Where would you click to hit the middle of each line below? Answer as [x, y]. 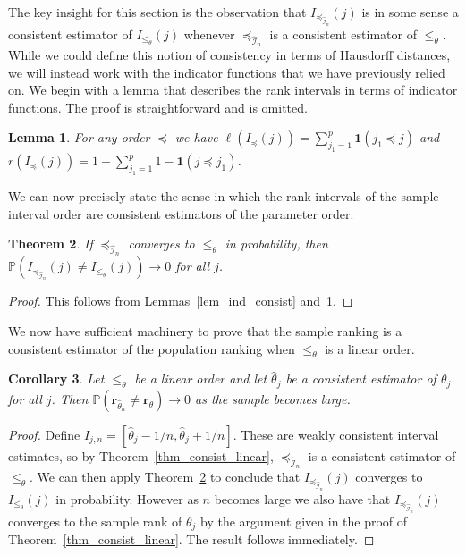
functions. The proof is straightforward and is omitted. [158, 107]
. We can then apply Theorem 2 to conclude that [165, 477]
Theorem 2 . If [51, 244]
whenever [209, 34]
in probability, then [276, 244]
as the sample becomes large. [273, 398]
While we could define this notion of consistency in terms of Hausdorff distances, [229, 55]
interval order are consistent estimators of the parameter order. [181, 213]
